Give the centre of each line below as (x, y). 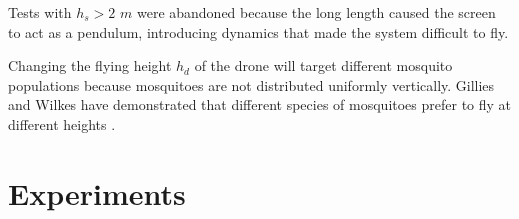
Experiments (97, 192)
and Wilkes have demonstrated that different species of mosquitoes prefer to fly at (260, 104)
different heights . (62, 123)
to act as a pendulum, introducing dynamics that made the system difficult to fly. (258, 31)
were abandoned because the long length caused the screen (316, 12)
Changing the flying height (90, 65)
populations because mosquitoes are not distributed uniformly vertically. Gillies (251, 84)
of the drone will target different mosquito (323, 65)
